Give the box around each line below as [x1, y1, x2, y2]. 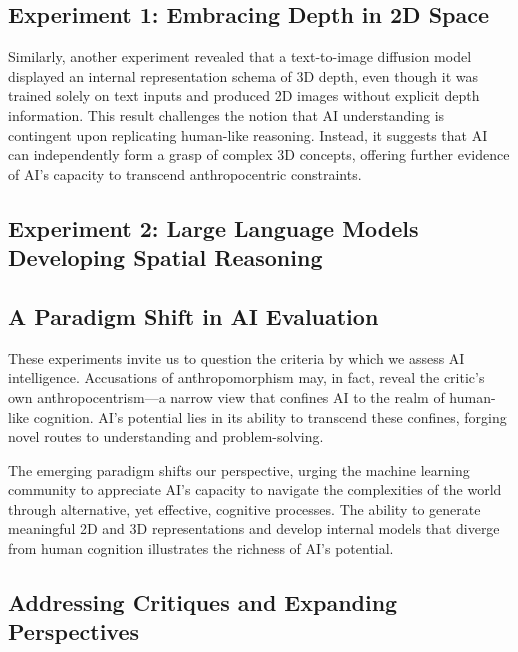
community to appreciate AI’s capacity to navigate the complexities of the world [8, 479, 502, 500]
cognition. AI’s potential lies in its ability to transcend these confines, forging [33, 406, 507, 427]
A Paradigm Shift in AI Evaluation [8, 300, 379, 331]
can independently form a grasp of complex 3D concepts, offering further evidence [8, 144, 510, 165]
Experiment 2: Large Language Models [8, 212, 419, 243]
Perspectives [8, 616, 140, 647]
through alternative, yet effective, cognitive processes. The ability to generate [8, 498, 481, 519]
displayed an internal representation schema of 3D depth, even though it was [8, 65, 479, 86]
